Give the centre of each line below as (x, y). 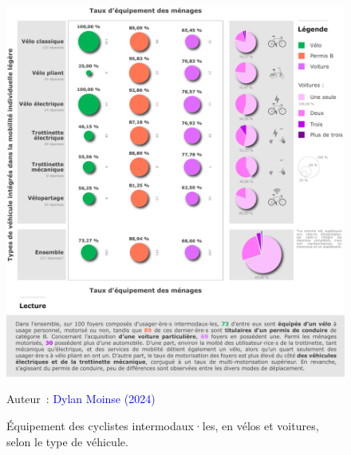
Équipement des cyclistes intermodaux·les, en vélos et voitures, (163, 426)
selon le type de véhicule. (67, 441)
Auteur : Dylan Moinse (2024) (81, 399)
